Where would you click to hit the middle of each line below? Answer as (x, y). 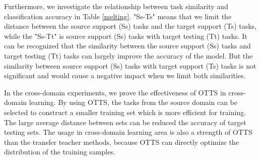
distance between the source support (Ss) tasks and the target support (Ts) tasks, (131, 26)
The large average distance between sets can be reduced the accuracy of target (125, 122)
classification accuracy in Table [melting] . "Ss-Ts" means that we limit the (118, 16)
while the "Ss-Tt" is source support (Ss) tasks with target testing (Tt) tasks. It (126, 36)
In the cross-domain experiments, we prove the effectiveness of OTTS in (115, 92)
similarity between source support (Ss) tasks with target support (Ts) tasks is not (130, 65)
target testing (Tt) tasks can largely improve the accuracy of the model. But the (128, 55)
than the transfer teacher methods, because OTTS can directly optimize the (121, 142)
